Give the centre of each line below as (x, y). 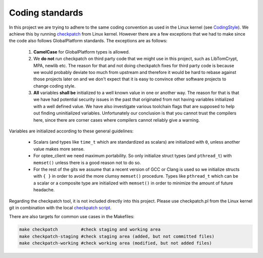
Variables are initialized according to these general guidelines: (71, 131)
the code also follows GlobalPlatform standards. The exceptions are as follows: (88, 41)
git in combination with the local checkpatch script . (60, 207)
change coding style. (55, 86)
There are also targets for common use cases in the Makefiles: (72, 217)
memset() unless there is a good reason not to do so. (87, 163)
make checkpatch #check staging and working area (90, 230)
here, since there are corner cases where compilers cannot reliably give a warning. (117, 120)
